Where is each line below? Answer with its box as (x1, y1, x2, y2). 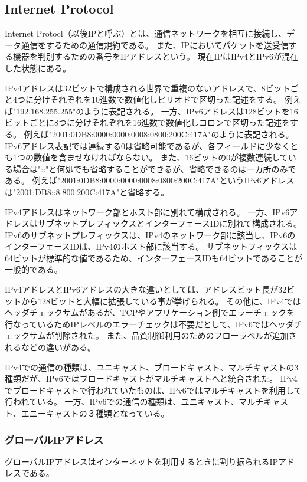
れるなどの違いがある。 (5, 341, 96, 353)
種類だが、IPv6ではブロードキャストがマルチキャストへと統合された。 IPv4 (5, 372, 298, 385)
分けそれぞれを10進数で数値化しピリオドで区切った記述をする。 (33, 93, 282, 106)
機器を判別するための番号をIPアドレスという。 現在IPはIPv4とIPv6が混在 (12, 50, 298, 63)
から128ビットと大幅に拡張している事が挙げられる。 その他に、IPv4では (21, 294, 301, 307)
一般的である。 (5, 263, 63, 276)
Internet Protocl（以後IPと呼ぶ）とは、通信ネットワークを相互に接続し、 (5, 27, 287, 40)
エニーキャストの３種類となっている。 (21, 407, 169, 419)
